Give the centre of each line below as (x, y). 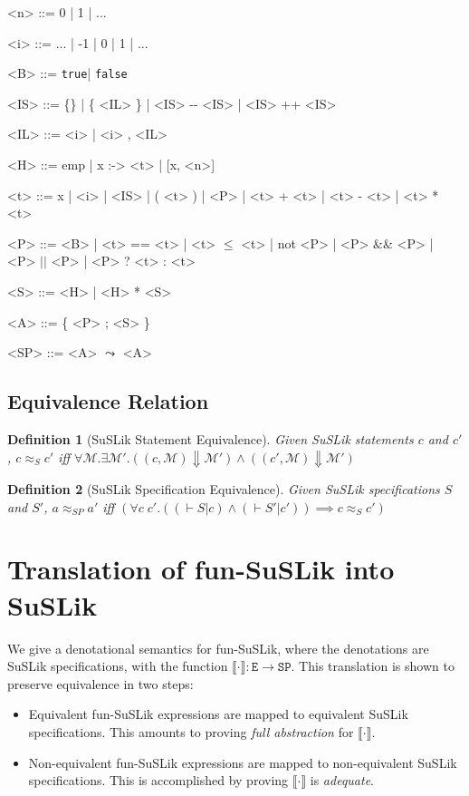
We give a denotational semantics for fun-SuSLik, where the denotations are (218, 648)
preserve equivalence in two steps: (100, 683)
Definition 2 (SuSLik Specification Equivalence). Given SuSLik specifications (224, 489)
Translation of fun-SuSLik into (201, 569)
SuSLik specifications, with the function (118, 666)
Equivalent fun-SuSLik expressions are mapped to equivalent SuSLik (218, 714)
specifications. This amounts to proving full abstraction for (191, 731)
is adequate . (342, 780)
